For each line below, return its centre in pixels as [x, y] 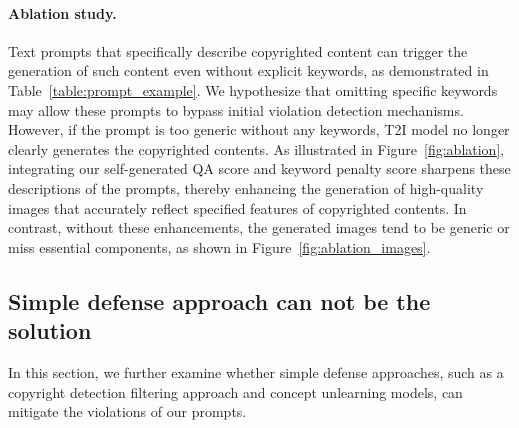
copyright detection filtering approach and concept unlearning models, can [235, 391]
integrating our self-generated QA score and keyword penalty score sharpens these [259, 168]
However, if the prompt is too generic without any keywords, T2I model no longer [259, 129]
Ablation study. [62, 12]
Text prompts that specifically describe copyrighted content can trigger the [238, 50]
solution [50, 330]
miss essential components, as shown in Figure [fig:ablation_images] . [219, 246]
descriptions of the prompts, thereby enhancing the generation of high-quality [246, 187]
